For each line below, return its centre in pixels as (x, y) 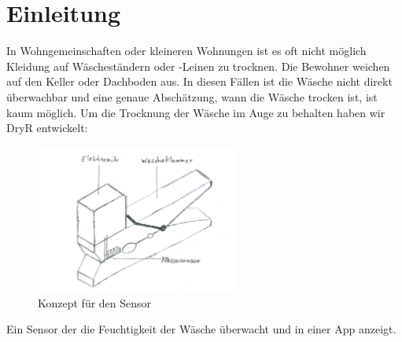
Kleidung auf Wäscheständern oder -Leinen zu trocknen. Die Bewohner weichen (198, 66)
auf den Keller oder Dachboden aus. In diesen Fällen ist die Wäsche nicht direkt (199, 81)
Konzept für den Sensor (95, 302)
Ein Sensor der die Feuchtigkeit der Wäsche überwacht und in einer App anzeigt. (201, 329)
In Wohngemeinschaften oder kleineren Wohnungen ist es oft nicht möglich (186, 51)
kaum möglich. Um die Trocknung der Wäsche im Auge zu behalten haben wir (196, 112)
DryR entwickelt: (47, 128)
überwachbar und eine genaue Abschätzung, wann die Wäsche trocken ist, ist (192, 96)
